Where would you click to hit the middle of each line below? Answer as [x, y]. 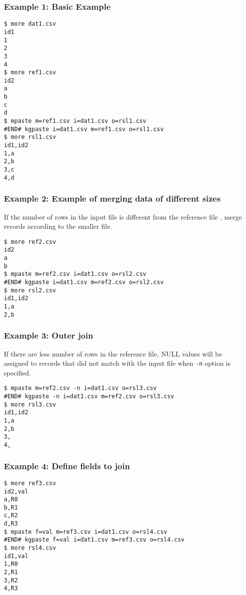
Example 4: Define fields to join [67, 466]
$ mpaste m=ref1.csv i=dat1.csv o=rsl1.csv [75, 121]
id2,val [16, 491]
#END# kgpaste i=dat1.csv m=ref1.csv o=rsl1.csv [84, 129]
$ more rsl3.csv [30, 404]
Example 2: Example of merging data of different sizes [112, 198]
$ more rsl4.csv [30, 548]
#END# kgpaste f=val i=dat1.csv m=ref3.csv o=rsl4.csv [94, 540]
